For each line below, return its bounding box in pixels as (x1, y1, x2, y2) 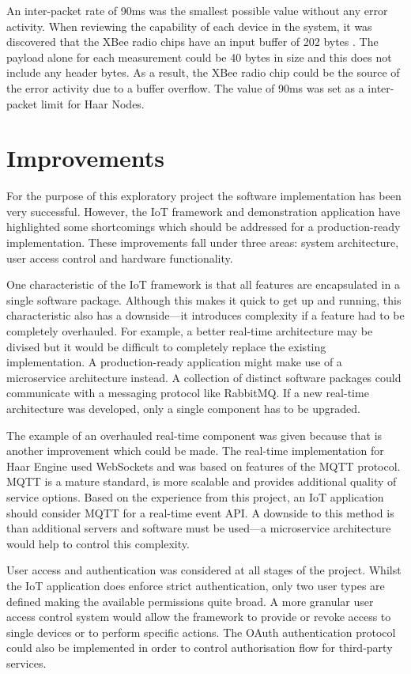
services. (6, 654, 47, 671)
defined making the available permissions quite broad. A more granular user (6, 593, 374, 609)
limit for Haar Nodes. (40, 95, 145, 112)
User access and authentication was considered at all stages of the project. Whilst (6, 562, 402, 578)
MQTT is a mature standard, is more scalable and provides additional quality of (6, 473, 397, 490)
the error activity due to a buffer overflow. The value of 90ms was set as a (6, 79, 364, 96)
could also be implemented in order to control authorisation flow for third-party (6, 639, 393, 656)
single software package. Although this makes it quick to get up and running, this (6, 291, 402, 308)
